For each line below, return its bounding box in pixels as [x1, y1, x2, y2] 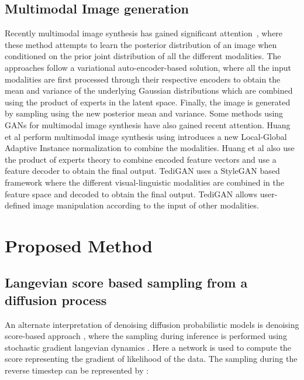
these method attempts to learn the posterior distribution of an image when [5, 38, 277, 50]
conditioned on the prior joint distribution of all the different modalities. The [5, 50, 281, 62]
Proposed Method [5, 233, 153, 257]
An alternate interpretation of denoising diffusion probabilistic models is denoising [5, 318, 299, 330]
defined [5, 199, 30, 211]
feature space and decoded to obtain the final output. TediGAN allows [5, 187, 257, 200]
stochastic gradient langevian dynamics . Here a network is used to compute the [5, 341, 292, 353]
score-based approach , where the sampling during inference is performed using [5, 330, 287, 342]
